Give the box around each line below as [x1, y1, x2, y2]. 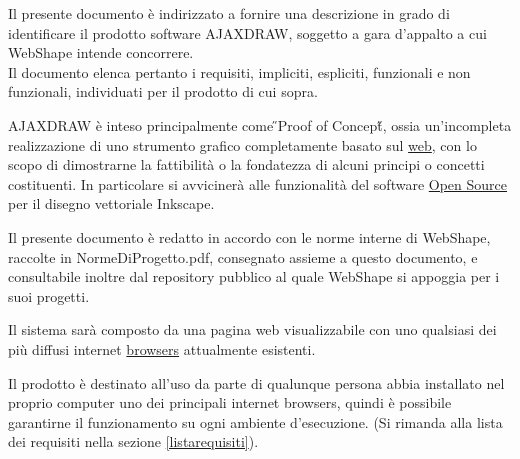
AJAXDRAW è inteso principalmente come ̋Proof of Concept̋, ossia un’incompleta [8, 114, 512, 135]
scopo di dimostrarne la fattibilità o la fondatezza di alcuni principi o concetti [8, 154, 485, 175]
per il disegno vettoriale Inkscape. [8, 193, 215, 214]
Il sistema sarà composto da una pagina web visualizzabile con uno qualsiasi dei [8, 319, 497, 340]
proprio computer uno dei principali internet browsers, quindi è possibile [8, 392, 452, 413]
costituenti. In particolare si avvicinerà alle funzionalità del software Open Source [8, 173, 508, 194]
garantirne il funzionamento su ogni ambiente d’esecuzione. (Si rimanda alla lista [8, 411, 503, 432]
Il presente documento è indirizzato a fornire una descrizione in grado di [8, 3, 450, 23]
